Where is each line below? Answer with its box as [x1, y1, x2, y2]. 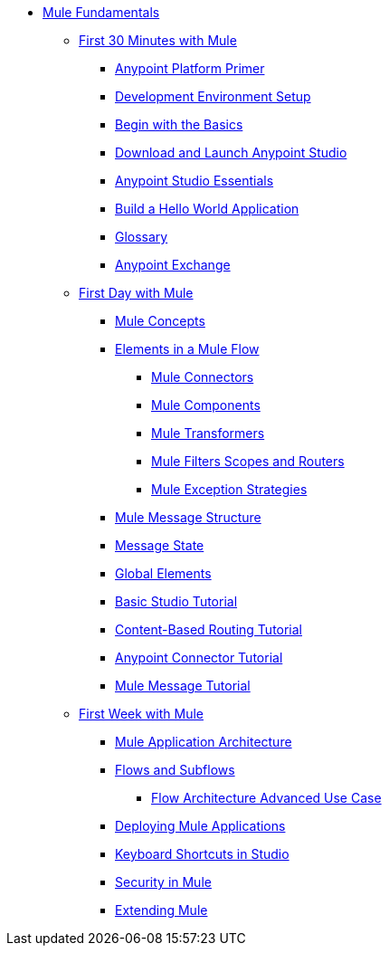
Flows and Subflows [115, 762, 235, 777]
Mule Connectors [151, 369, 254, 385]
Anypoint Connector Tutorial [115, 650, 283, 665]
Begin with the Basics [115, 117, 243, 132]
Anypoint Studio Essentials [115, 173, 274, 188]
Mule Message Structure [115, 510, 261, 525]
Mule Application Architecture [115, 734, 292, 749]
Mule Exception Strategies [151, 481, 308, 497]
